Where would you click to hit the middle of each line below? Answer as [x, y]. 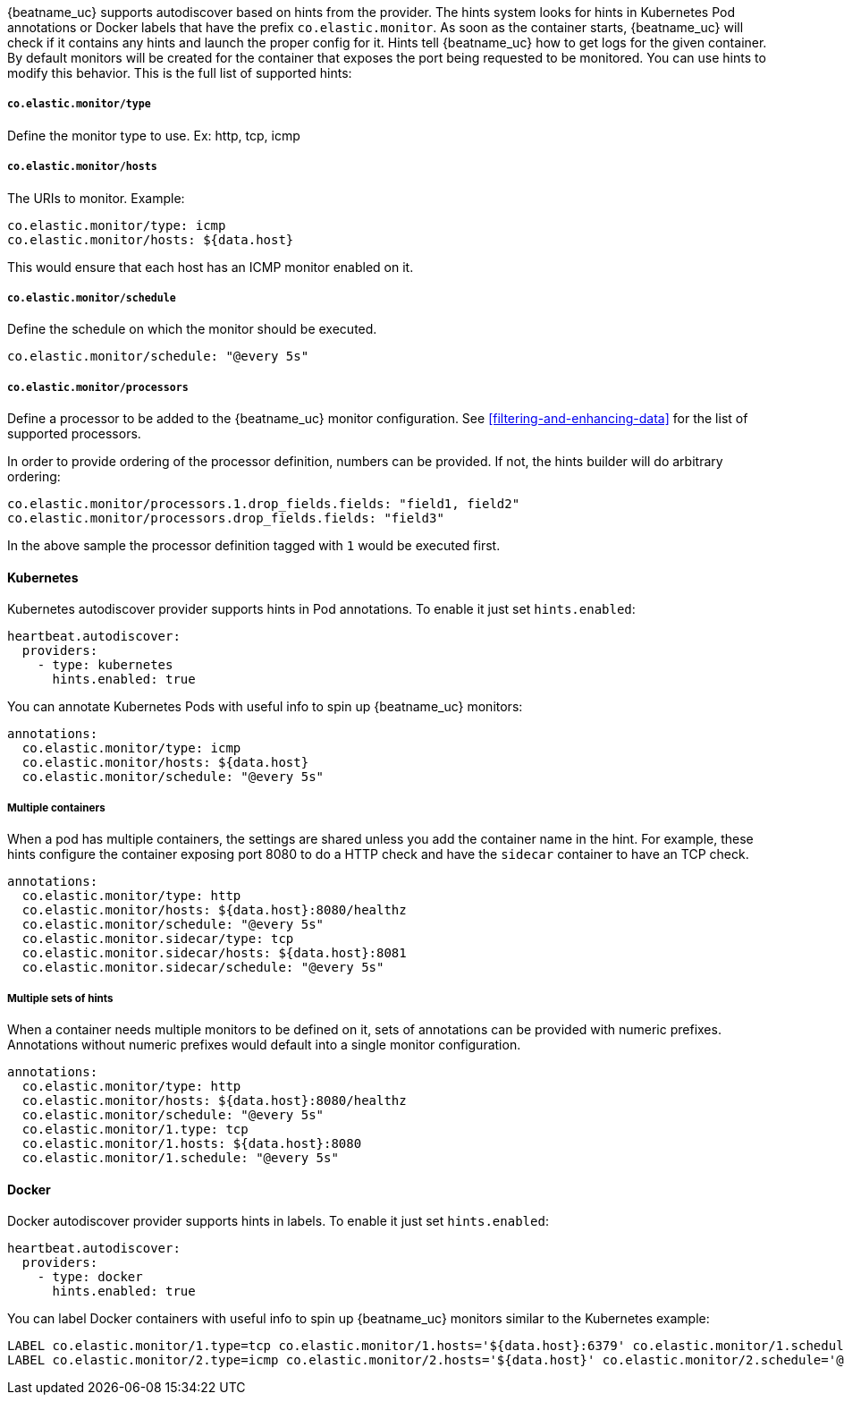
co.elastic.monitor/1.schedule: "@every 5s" [180, 1157]
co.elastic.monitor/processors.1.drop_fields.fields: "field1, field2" [264, 504]
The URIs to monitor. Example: [96, 198]
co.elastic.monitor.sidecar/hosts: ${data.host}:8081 [214, 953]
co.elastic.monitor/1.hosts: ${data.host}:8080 [192, 1143]
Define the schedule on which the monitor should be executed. [192, 329]
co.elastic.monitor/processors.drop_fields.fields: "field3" [226, 518]
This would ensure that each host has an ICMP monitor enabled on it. [211, 267]
